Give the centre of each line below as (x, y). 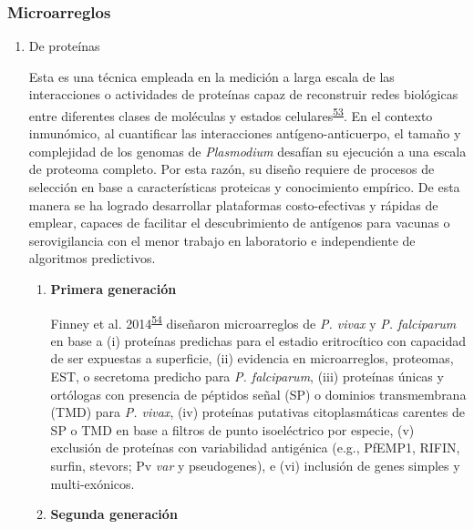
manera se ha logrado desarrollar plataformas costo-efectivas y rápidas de (233, 204)
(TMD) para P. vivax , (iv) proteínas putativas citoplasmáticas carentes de (258, 412)
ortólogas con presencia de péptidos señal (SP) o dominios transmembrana (258, 394)
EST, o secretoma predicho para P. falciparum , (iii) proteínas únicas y (247, 376)
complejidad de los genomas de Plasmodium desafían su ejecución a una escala (247, 151)
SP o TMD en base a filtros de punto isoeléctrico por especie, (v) (232, 429)
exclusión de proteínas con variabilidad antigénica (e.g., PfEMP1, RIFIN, (255, 448)
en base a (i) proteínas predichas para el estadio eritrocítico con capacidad (258, 340)
